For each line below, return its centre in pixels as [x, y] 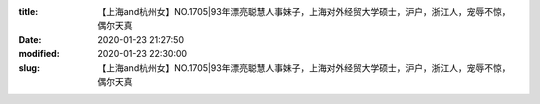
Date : [30, 39]
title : [28, 11]
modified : [39, 54]
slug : [29, 67]
